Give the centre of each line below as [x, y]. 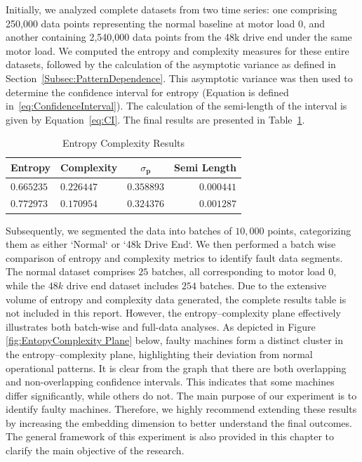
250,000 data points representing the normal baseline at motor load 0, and [166, 23]
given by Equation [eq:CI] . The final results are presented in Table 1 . [155, 119]
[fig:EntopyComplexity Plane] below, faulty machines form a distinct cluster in [175, 340]
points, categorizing [309, 230]
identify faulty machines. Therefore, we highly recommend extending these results [181, 409]
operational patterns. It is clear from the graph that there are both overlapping [176, 368]
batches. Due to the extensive [263, 285]
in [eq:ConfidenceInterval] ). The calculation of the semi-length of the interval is [176, 106]
